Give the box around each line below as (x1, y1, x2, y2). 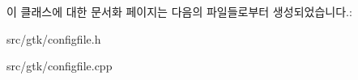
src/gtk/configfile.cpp (6, 57, 113, 74)
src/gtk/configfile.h (6, 30, 101, 47)
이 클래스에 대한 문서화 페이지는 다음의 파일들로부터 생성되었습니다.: (6, 3, 352, 19)
